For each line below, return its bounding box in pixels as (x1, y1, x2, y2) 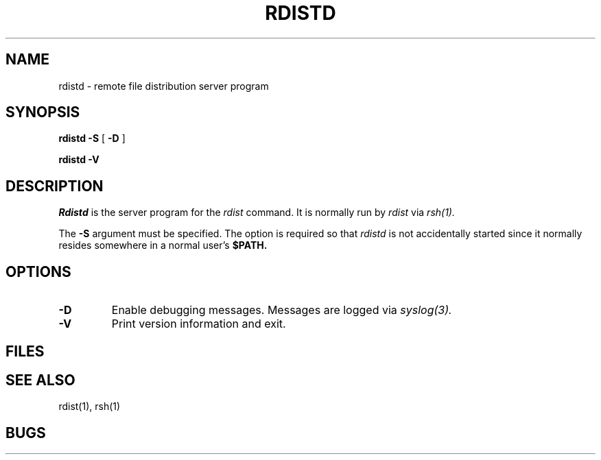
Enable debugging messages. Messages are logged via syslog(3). (111, 303, 452, 317)
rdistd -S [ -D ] (58, 132, 126, 145)
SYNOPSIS (5, 104, 80, 121)
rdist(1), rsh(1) (58, 400, 121, 413)
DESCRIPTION (5, 177, 104, 195)
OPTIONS (5, 263, 71, 280)
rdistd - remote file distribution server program (58, 80, 269, 92)
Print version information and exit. (111, 317, 286, 331)
